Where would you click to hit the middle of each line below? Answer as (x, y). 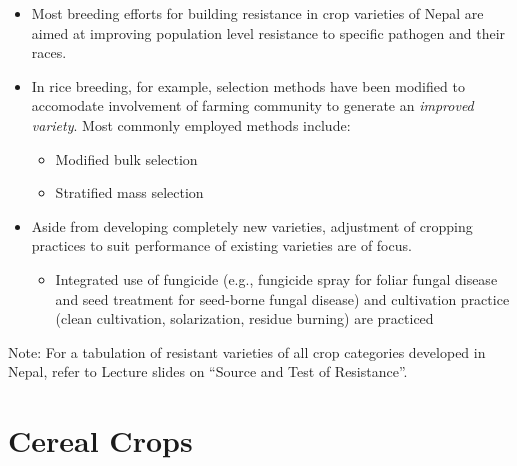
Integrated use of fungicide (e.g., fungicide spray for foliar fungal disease (276, 278)
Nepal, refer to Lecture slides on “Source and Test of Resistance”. (208, 371)
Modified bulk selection (126, 158)
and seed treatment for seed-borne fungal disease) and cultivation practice (282, 298)
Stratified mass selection (129, 192)
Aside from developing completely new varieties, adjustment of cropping (252, 225)
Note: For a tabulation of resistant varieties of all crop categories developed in (247, 351)
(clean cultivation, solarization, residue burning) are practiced (244, 318)
